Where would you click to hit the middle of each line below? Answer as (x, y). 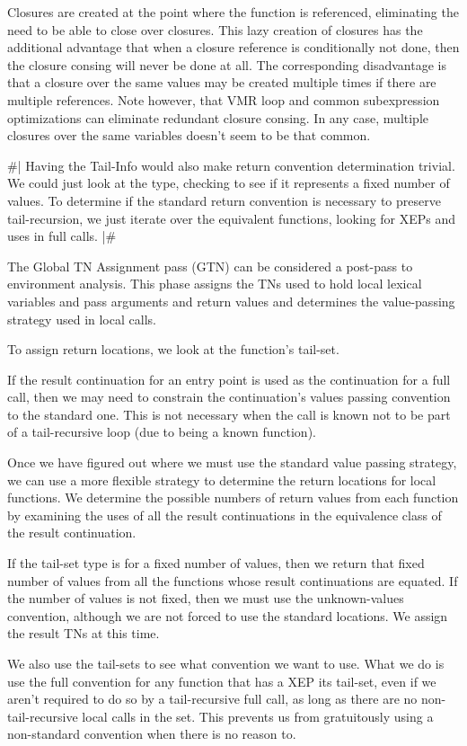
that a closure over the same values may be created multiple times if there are (222, 82)
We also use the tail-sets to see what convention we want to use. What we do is (226, 663)
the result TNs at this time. (84, 633)
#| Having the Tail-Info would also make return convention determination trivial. (231, 165)
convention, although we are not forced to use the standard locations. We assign (228, 615)
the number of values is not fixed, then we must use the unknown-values (206, 598)
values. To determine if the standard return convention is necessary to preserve (224, 200)
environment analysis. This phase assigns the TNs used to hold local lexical (215, 284)
